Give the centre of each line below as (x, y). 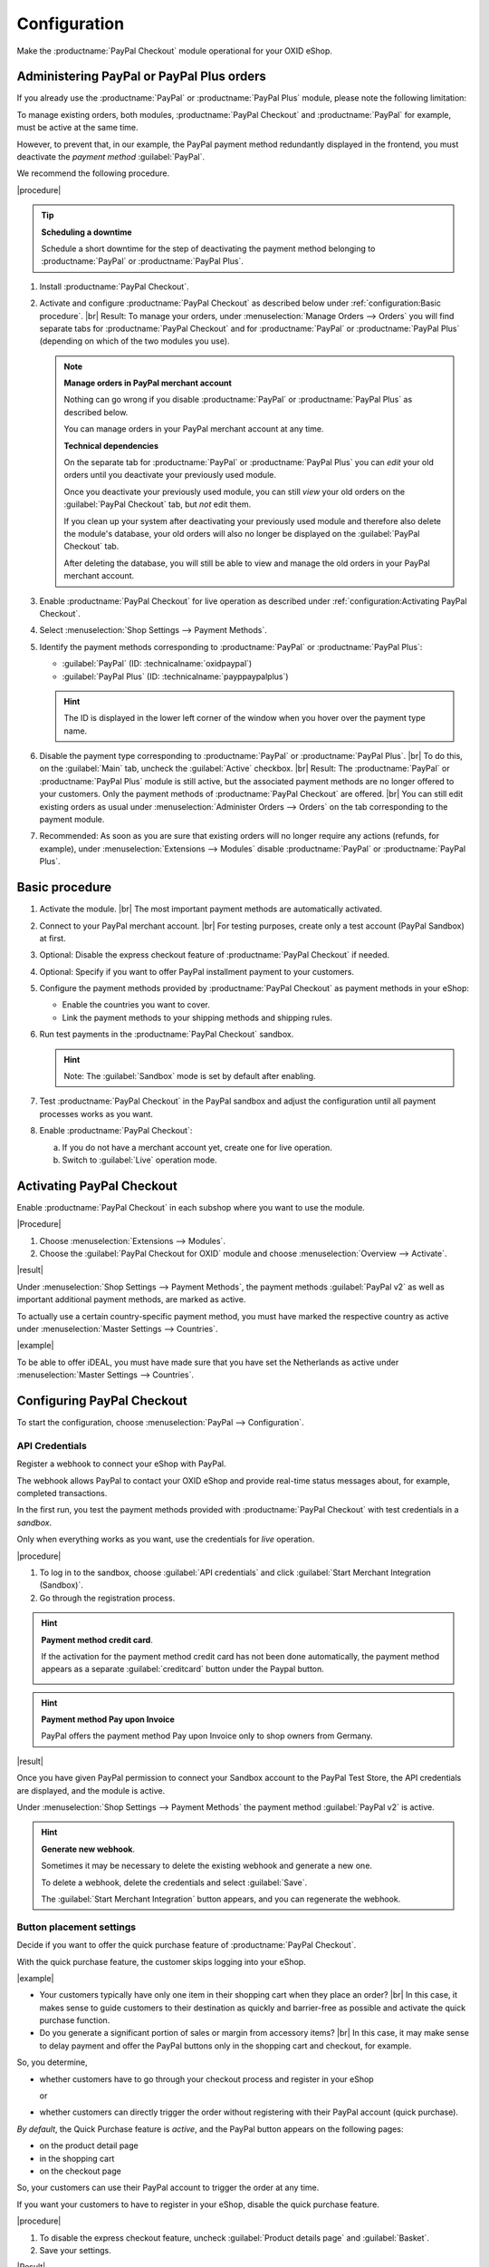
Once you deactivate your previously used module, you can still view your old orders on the (235, 491)
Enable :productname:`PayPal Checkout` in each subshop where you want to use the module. (191, 1207)
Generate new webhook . (88, 1849)
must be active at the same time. (78, 128)
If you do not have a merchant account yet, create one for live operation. (197, 1147)
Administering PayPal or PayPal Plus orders (142, 77)
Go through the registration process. (107, 1598)
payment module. (72, 820)
